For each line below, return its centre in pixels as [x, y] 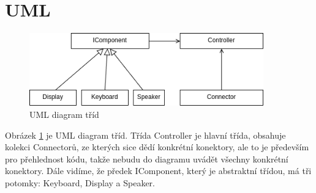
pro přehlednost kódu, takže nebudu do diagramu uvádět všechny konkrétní [147, 158]
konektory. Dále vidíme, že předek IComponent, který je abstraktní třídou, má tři [158, 171]
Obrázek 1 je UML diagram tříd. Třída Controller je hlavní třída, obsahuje [145, 135]
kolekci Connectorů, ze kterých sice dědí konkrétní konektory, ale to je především [157, 147]
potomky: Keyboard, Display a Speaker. [80, 182]
